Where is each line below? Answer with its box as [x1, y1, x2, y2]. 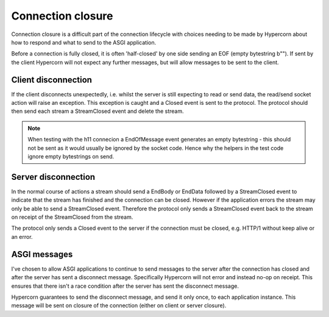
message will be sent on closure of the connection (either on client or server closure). [11, 302, 227, 309]
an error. [11, 233, 33, 240]
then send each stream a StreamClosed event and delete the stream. [11, 107, 184, 115]
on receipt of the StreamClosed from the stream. [11, 213, 133, 221]
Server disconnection [11, 171, 96, 182]
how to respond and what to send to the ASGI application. [11, 38, 157, 46]
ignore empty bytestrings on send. [27, 152, 115, 160]
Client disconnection [11, 74, 93, 85]
